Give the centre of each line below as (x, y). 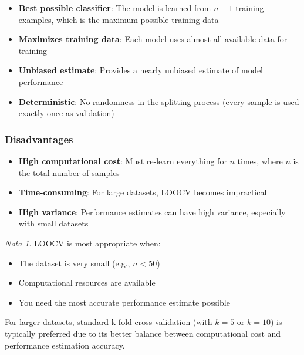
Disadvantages (39, 139)
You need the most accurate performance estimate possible (124, 302)
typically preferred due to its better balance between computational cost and (143, 333)
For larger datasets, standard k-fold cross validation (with (109, 322)
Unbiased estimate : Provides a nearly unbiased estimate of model (141, 70)
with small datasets (53, 223)
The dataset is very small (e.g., (74, 263)
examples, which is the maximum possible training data (119, 19)
